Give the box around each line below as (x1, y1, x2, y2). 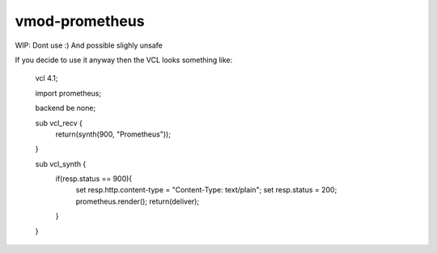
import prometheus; (35, 88, 101, 98)
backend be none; (35, 103, 96, 113)
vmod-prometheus (15, 12, 145, 30)
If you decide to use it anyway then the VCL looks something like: (15, 55, 233, 65)
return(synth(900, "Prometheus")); (55, 129, 172, 139)
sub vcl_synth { (35, 158, 87, 169)
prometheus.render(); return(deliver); (75, 196, 200, 206)
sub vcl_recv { (35, 118, 83, 128)
